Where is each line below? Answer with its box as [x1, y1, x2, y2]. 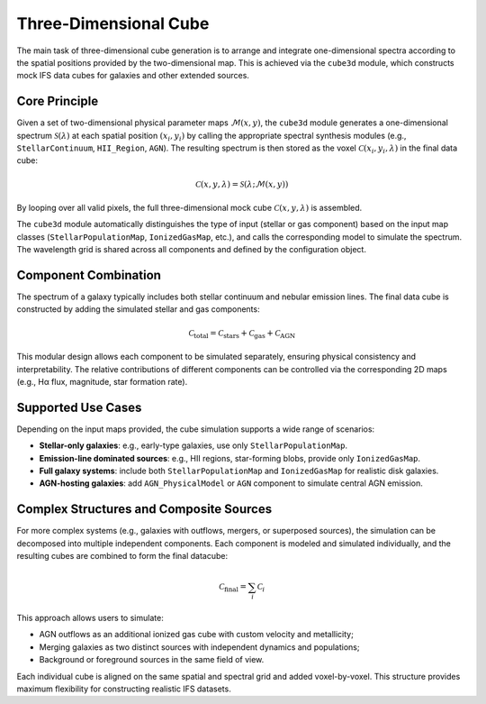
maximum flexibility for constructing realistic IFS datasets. [16, 683, 231, 694]
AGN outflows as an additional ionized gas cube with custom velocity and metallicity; [39, 629, 355, 640]
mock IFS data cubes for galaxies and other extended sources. [16, 70, 249, 81]
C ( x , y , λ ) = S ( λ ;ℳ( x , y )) [194, 178, 289, 189]
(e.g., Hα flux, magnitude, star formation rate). [16, 376, 188, 387]
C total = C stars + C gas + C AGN [188, 327, 296, 340]
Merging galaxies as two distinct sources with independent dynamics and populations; [39, 641, 360, 653]
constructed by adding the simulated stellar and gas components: [16, 304, 260, 315]
